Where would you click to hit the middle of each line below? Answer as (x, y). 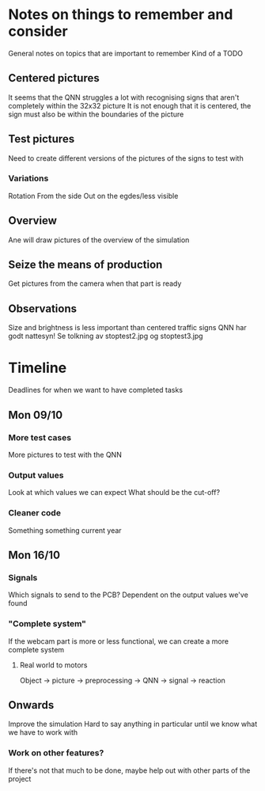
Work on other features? (56, 753)
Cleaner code (35, 513)
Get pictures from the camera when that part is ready (95, 283)
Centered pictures (54, 78)
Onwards (31, 705)
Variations (28, 178)
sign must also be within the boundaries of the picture (96, 114)
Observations (43, 308)
